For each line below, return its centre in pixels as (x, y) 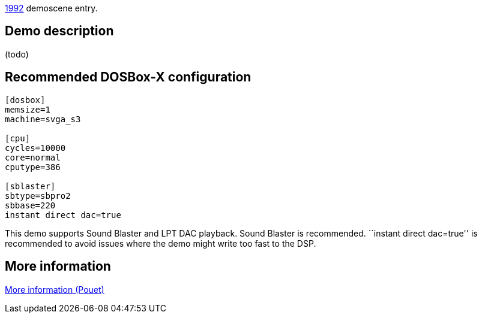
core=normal (33, 157)
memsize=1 (28, 109)
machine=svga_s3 (43, 119)
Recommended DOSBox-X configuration (128, 77)
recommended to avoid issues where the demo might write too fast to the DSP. (161, 243)
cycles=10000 (35, 148)
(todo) (17, 54)
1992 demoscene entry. (51, 8)
